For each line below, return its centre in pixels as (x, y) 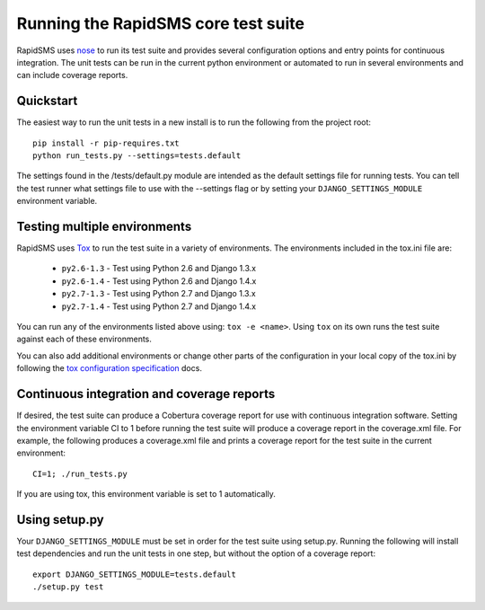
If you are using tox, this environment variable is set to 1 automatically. (146, 494)
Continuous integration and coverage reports (146, 394)
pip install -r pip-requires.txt (106, 143)
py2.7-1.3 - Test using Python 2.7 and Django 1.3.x (159, 294)
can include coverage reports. (72, 75)
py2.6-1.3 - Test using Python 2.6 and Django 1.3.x (159, 269)
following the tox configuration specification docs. (109, 368)
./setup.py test (68, 587)
